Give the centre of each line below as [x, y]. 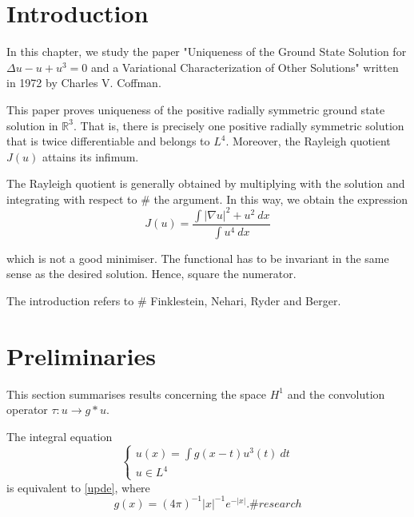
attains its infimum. [90, 156]
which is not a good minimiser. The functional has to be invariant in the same [198, 258]
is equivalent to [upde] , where [78, 487]
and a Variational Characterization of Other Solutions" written [245, 67]
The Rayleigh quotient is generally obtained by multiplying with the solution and [206, 183]
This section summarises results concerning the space [137, 394]
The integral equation [60, 436]
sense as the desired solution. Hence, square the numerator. [151, 274]
